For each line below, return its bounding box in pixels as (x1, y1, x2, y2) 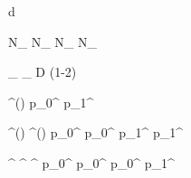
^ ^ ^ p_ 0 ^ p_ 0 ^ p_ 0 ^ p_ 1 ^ (8, 153, 175, 172)
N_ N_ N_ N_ (8, 32, 98, 51)
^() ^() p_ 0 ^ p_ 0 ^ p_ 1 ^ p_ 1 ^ (8, 123, 184, 142)
